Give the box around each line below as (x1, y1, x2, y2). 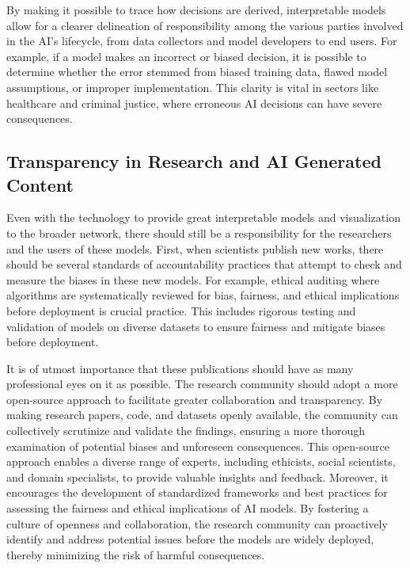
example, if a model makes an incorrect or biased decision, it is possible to (6, 48, 366, 64)
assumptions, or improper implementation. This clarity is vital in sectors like (6, 78, 379, 95)
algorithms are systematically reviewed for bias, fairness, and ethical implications (6, 287, 400, 303)
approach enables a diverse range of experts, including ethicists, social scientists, (6, 453, 396, 470)
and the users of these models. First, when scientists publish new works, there (6, 240, 384, 257)
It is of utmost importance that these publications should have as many (6, 360, 354, 376)
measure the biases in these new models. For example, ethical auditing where (6, 271, 380, 288)
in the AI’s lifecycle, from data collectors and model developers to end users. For (6, 32, 397, 49)
